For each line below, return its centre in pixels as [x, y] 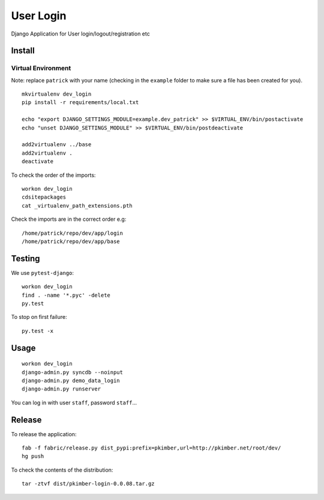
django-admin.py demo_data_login [71, 381]
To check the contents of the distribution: [62, 470]
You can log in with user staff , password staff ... [74, 403]
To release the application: [44, 434]
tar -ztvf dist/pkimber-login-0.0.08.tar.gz [88, 484]
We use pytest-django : [43, 273]
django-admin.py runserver [61, 389]
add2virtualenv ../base [57, 145]
